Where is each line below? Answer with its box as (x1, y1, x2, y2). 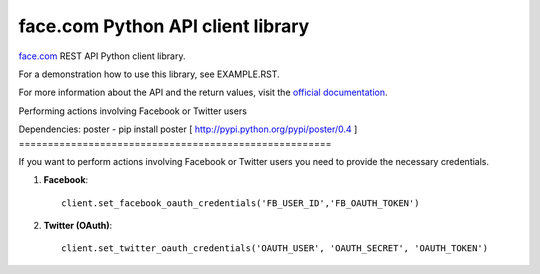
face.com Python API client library (18, 15, 310, 37)
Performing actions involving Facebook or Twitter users (18, 105, 247, 117)
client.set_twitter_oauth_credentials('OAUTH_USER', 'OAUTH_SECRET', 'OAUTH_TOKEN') (61, 243, 489, 254)
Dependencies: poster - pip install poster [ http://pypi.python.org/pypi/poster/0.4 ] (18, 123, 358, 135)
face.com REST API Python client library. (18, 50, 186, 62)
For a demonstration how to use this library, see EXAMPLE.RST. (18, 68, 280, 80)
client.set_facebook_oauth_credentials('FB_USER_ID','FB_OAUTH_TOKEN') (61, 197, 420, 209)
